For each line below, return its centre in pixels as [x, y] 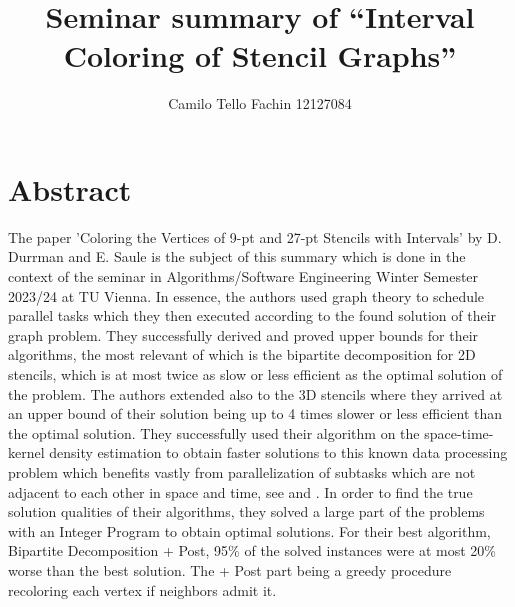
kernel [26, 452]
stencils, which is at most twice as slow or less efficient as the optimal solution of [255, 374]
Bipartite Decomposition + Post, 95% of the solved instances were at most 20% [252, 550]
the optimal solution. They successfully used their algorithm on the [214, 432]
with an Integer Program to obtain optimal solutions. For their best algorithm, [249, 530]
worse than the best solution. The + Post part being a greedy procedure [230, 569]
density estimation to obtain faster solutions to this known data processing [278, 452]
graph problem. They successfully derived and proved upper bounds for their [243, 334]
